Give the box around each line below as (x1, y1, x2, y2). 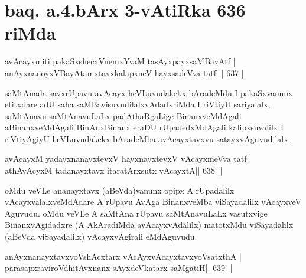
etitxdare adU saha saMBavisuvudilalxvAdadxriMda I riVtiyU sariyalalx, (5, 98, 271, 110)
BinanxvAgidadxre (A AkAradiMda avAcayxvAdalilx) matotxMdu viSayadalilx (5, 218, 294, 231)
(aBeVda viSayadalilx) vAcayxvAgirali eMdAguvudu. (5, 230, 197, 243)
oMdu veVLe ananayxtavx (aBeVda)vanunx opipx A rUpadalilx (5, 184, 235, 196)
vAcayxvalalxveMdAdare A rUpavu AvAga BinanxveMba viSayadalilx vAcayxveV (5, 195, 301, 208)
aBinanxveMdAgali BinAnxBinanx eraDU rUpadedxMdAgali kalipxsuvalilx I (5, 121, 284, 133)
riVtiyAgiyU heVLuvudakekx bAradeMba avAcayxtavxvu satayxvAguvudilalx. (5, 132, 291, 145)
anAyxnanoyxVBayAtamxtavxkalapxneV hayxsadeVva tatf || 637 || (5, 66, 246, 79)
